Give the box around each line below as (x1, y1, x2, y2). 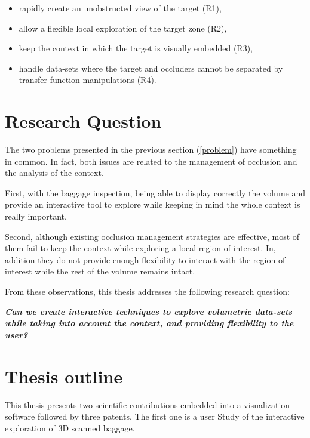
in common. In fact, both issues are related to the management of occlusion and (5, 155, 297, 167)
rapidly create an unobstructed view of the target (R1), (19, 2, 222, 14)
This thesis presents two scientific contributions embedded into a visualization (5, 398, 290, 411)
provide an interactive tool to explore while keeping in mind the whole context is (5, 198, 300, 211)
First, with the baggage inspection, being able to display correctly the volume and (5, 186, 306, 199)
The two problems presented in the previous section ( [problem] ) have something (5, 143, 297, 156)
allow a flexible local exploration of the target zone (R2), (19, 21, 227, 34)
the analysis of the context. (5, 166, 104, 179)
